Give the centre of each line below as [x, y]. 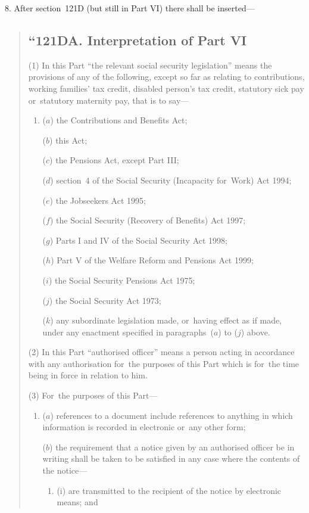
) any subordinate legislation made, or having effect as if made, [166, 320]
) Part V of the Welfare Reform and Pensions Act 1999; [152, 260]
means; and [77, 502]
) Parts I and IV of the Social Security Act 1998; [138, 240]
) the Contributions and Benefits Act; [119, 120]
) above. [255, 332]
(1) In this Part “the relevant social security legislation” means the [150, 65]
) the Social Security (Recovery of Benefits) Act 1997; [148, 220]
